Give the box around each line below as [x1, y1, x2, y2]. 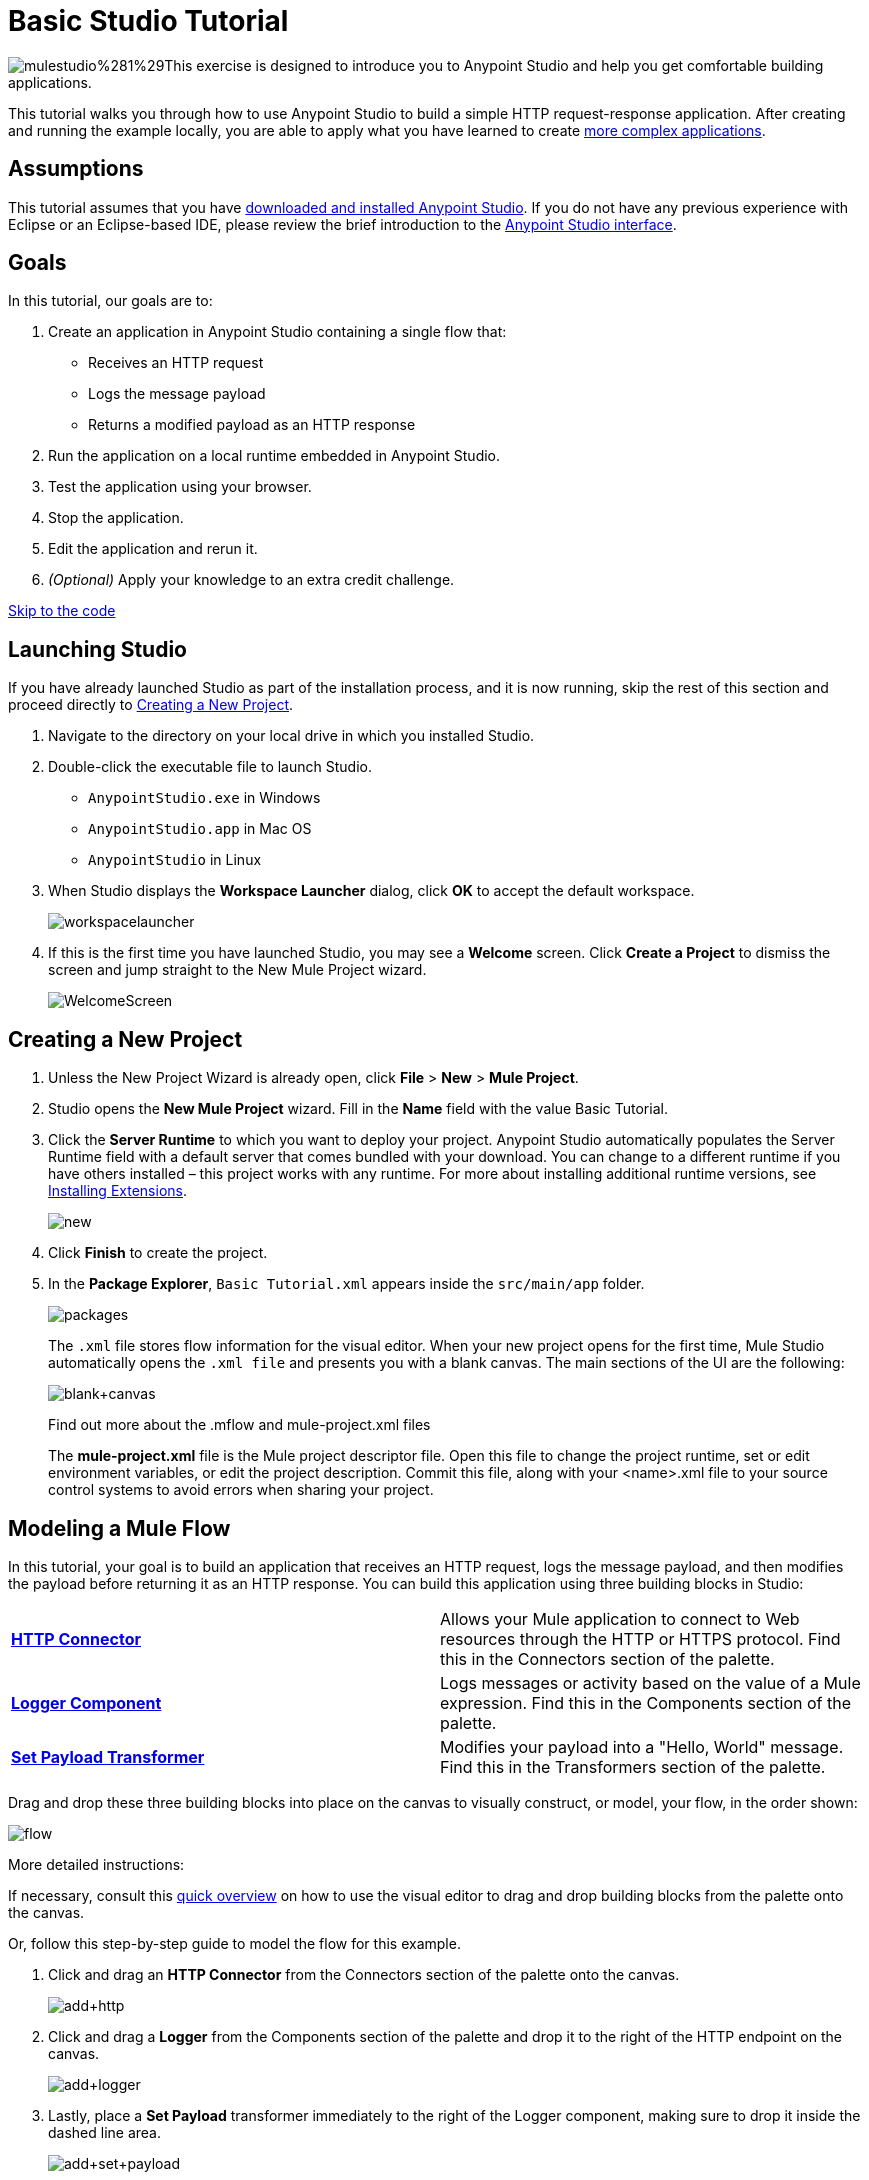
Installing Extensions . [48, 1182, 187, 1200]
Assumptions [8, 156, 144, 182]
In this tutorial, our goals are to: [8, 292, 213, 310]
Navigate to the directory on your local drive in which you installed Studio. [48, 727, 535, 745]
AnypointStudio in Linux [88, 851, 262, 869]
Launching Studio [8, 636, 187, 662]
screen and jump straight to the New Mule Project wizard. [48, 961, 427, 979]
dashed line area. [48, 2123, 162, 2141]
